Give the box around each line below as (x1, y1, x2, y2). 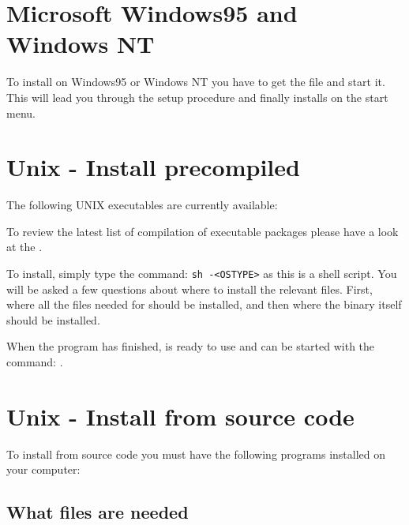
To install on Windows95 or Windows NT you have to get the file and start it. (6, 73, 385, 90)
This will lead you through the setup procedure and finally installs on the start (6, 88, 388, 105)
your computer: (6, 461, 81, 478)
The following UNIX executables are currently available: (6, 197, 278, 213)
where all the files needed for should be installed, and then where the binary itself (6, 296, 402, 313)
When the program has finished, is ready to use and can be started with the (6, 338, 375, 354)
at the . (6, 238, 43, 255)
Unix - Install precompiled (6, 151, 300, 183)
